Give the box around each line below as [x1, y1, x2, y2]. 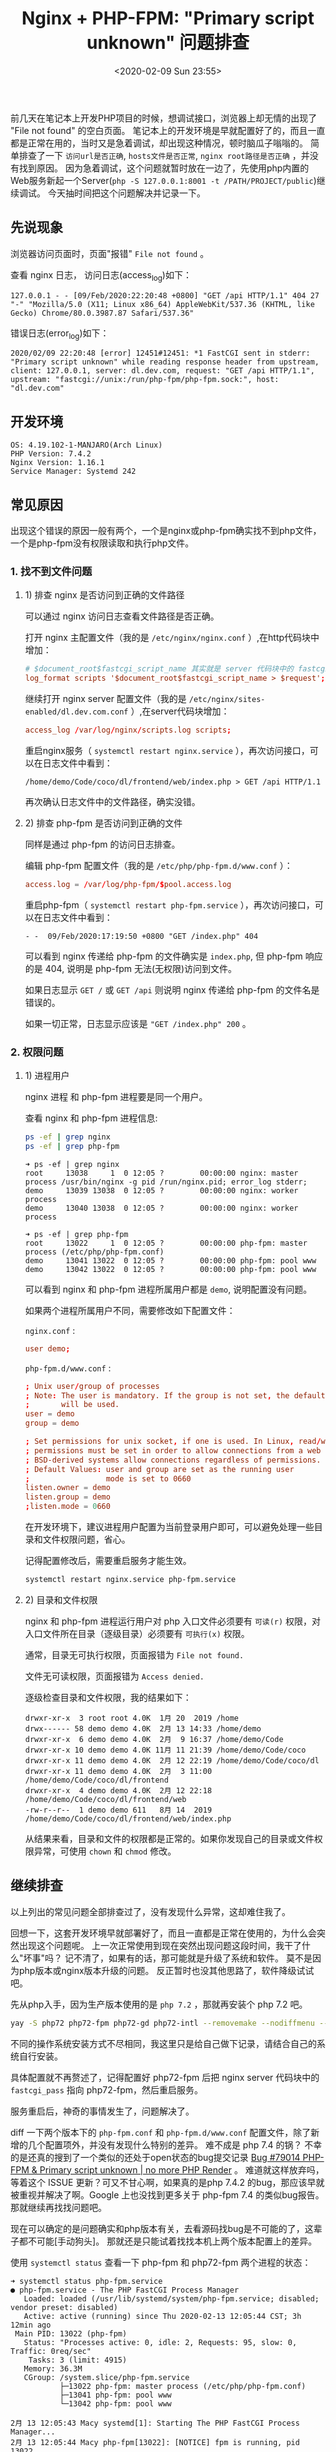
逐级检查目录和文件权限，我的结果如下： [24, 1691, 192, 1703]
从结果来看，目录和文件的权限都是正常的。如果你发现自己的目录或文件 [24, 1832, 315, 1844]
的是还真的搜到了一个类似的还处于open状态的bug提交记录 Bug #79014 [10, 2151, 301, 2163]
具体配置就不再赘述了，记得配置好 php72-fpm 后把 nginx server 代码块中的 [10, 2071, 320, 2083]
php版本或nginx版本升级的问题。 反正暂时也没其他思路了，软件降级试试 [18, 1964, 315, 1976]
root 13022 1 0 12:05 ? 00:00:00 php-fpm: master [24, 1238, 308, 1248]
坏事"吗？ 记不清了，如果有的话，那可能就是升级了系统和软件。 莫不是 [23, 1952, 313, 1964]
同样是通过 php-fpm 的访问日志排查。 [24, 838, 181, 850]
